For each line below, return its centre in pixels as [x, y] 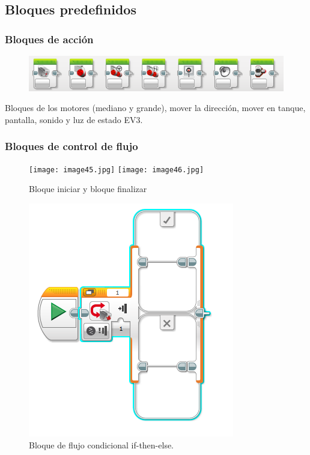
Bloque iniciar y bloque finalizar [88, 189]
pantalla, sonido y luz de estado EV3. [74, 119]
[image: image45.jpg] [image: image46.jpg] [117, 170]
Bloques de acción [49, 39]
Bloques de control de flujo [71, 146]
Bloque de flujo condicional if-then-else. [102, 444]
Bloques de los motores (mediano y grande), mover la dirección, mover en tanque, [155, 108]
